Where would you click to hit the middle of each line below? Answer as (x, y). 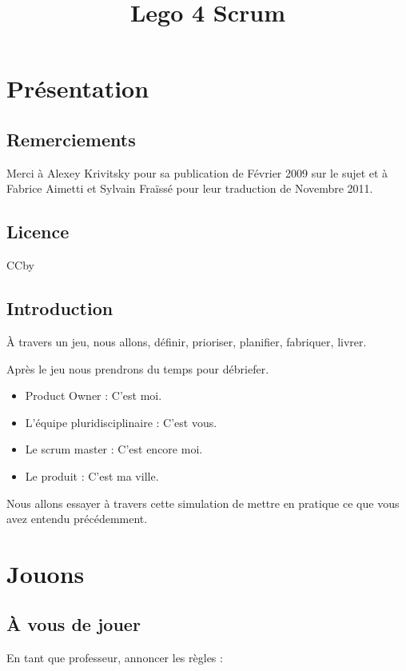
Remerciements (71, 139)
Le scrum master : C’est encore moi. (114, 449)
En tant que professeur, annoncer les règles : (115, 658)
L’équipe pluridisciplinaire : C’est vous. (121, 422)
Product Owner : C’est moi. (94, 395)
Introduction (60, 308)
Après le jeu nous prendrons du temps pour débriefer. (138, 368)
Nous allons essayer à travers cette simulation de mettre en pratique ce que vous (203, 503)
